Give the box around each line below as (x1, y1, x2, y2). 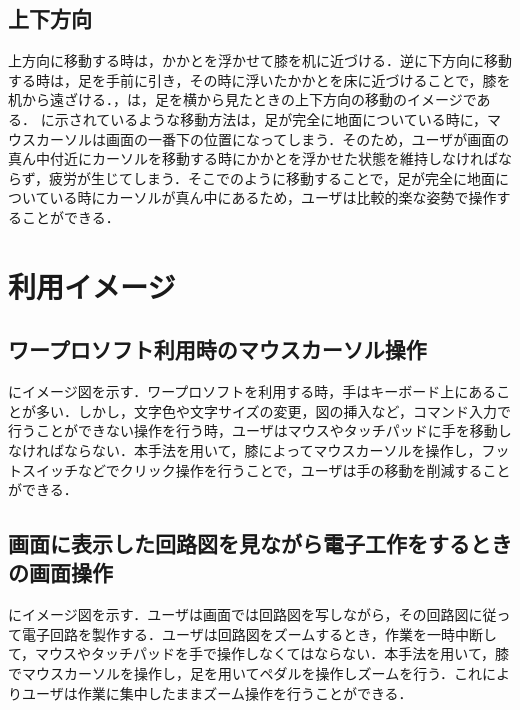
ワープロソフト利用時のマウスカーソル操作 (8, 334, 427, 365)
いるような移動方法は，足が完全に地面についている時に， (110, 108, 488, 129)
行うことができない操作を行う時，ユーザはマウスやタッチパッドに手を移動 (8, 420, 498, 441)
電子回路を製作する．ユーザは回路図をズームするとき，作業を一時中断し (21, 623, 497, 644)
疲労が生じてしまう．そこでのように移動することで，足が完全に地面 (49, 167, 495, 188)
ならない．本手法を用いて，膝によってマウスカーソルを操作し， (63, 439, 482, 460)
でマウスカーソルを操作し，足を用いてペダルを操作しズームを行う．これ (8, 663, 483, 684)
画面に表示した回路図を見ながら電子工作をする (8, 528, 470, 559)
